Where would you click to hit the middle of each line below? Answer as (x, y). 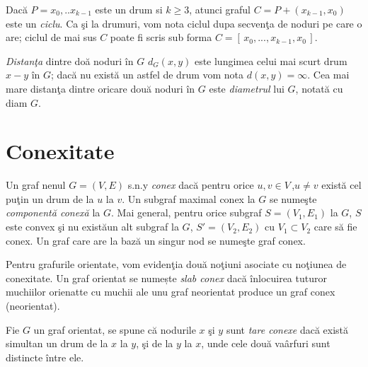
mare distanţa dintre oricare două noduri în (100, 88)
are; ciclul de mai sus (51, 37)
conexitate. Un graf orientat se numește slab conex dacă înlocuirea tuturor (166, 278)
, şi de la (155, 343)
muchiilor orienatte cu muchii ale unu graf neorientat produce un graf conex (171, 292)
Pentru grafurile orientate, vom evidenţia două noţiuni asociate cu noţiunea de (176, 264)
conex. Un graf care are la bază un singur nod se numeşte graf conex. (156, 240)
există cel (341, 185)
